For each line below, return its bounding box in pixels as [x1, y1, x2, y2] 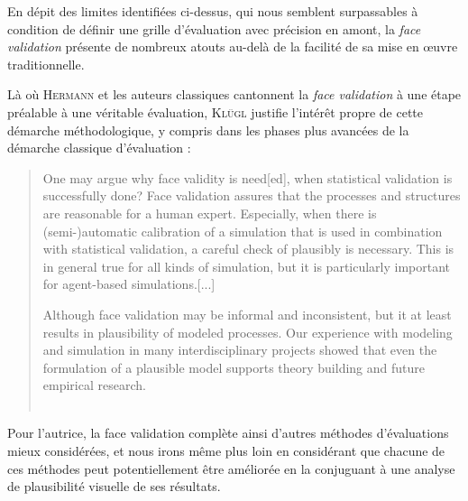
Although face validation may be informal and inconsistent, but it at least [42, 304, 452, 323]
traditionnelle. [7, 54, 85, 73]
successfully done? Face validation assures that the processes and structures [42, 186, 461, 205]
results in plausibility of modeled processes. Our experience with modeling [42, 322, 453, 341]
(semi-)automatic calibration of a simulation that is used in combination [42, 221, 443, 240]
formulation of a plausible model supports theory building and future [42, 357, 426, 376]
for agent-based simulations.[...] [42, 274, 216, 293]
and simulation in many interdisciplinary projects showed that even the [42, 340, 437, 359]
